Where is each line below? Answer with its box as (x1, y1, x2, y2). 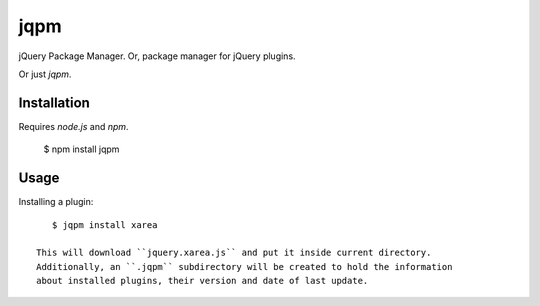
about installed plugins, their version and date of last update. (36, 275, 369, 287)
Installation (18, 94, 90, 111)
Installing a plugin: (18, 196, 94, 208)
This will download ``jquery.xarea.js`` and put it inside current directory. (36, 247, 432, 259)
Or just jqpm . (18, 68, 72, 80)
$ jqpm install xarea (51, 219, 158, 230)
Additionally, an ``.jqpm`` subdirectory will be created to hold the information (36, 261, 453, 272)
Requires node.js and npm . (18, 120, 129, 132)
